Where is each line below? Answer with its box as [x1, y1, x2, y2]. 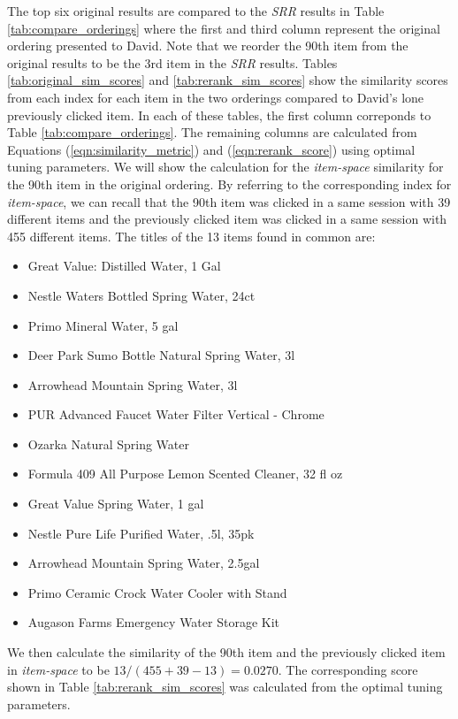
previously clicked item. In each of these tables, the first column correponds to [7, 105, 431, 124]
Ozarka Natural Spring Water [27, 434, 189, 453]
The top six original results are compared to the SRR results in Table [7, 2, 385, 19]
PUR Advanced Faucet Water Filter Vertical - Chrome [27, 405, 324, 424]
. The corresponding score [278, 660, 418, 678]
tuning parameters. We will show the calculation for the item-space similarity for [7, 157, 444, 176]
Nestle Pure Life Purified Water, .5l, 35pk [27, 524, 255, 542]
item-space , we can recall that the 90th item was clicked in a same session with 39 [7, 192, 451, 210]
